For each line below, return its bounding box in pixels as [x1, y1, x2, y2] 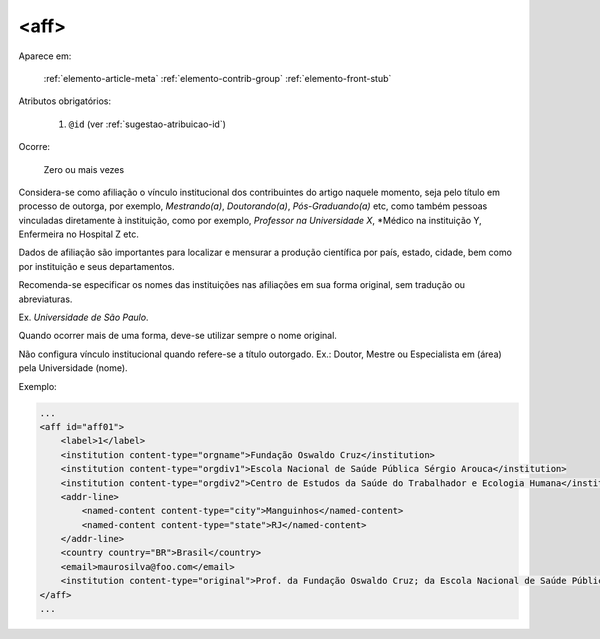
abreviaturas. [18, 293, 73, 305]
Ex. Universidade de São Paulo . [18, 311, 149, 324]
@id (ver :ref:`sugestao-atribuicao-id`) [68, 118, 227, 130]
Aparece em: [18, 50, 72, 62]
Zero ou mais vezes [43, 163, 125, 175]
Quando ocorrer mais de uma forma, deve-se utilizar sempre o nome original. [18, 330, 337, 342]
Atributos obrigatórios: [18, 95, 112, 107]
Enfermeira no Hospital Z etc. [18, 228, 139, 240]
